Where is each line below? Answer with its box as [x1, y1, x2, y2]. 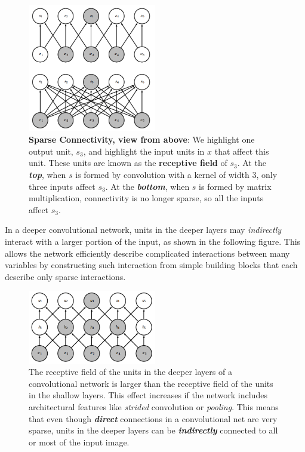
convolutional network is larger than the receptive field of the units [29, 377, 273, 389]
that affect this [214, 144, 269, 157]
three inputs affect [29, 180, 95, 192]
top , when [29, 168, 66, 181]
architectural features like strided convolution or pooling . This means [29, 400, 279, 413]
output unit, [29, 144, 73, 157]
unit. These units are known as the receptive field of [29, 156, 227, 169]
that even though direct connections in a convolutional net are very [29, 412, 278, 425]
